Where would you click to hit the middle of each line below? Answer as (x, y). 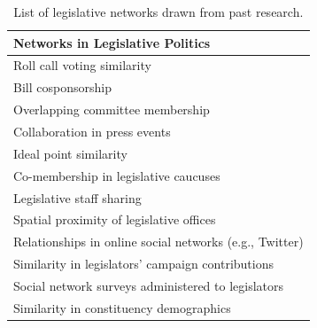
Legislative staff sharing (77, 197)
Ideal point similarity (70, 153)
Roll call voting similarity (82, 65)
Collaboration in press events (92, 131)
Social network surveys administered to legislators (149, 285)
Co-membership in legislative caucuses (117, 175)
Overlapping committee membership (112, 109)
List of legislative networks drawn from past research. (158, 12)
